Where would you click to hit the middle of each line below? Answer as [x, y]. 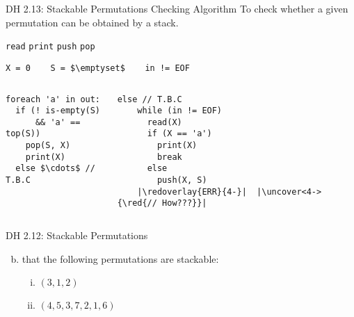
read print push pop [50, 47]
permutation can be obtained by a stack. [92, 22]
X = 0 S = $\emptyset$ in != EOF [98, 68]
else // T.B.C [150, 99]
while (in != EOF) [180, 111]
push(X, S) [182, 180]
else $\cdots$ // [55, 169]
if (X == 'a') [179, 134]
